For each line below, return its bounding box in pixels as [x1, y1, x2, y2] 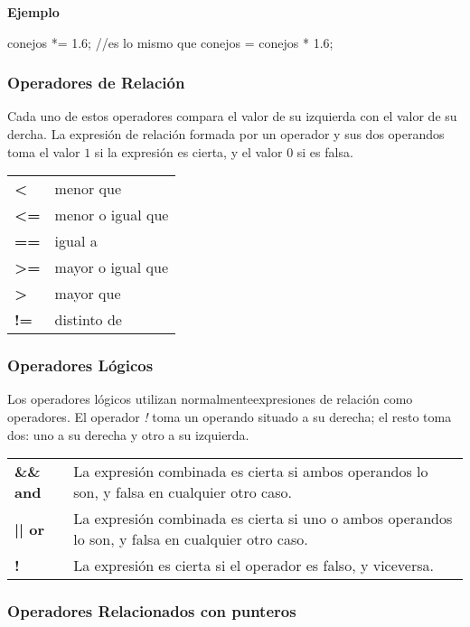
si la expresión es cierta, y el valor [94, 142, 283, 161]
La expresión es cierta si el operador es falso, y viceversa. [73, 555, 434, 576]
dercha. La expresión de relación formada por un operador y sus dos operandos [7, 125, 445, 143]
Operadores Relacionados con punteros [7, 600, 296, 622]
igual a [54, 230, 98, 252]
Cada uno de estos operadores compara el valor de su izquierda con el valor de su [7, 107, 457, 126]
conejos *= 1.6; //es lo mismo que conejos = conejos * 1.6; [7, 33, 334, 51]
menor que [54, 178, 121, 200]
